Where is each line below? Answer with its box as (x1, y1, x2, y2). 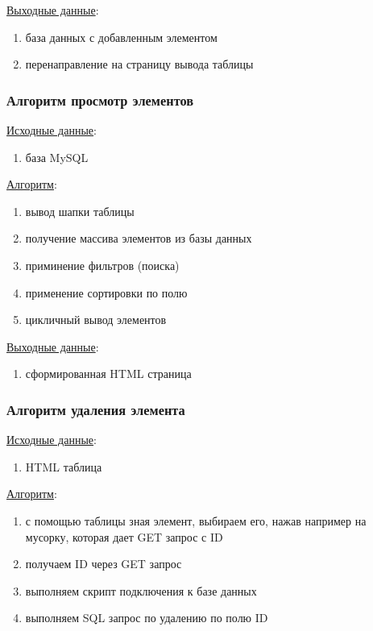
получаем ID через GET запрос (25, 555, 182, 572)
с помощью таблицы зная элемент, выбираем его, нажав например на (25, 512, 367, 529)
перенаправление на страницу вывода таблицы (25, 56, 254, 73)
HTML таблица (25, 458, 102, 475)
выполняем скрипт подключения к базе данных (25, 582, 257, 599)
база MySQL (25, 148, 89, 165)
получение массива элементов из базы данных (25, 230, 252, 247)
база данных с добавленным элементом (25, 28, 218, 45)
